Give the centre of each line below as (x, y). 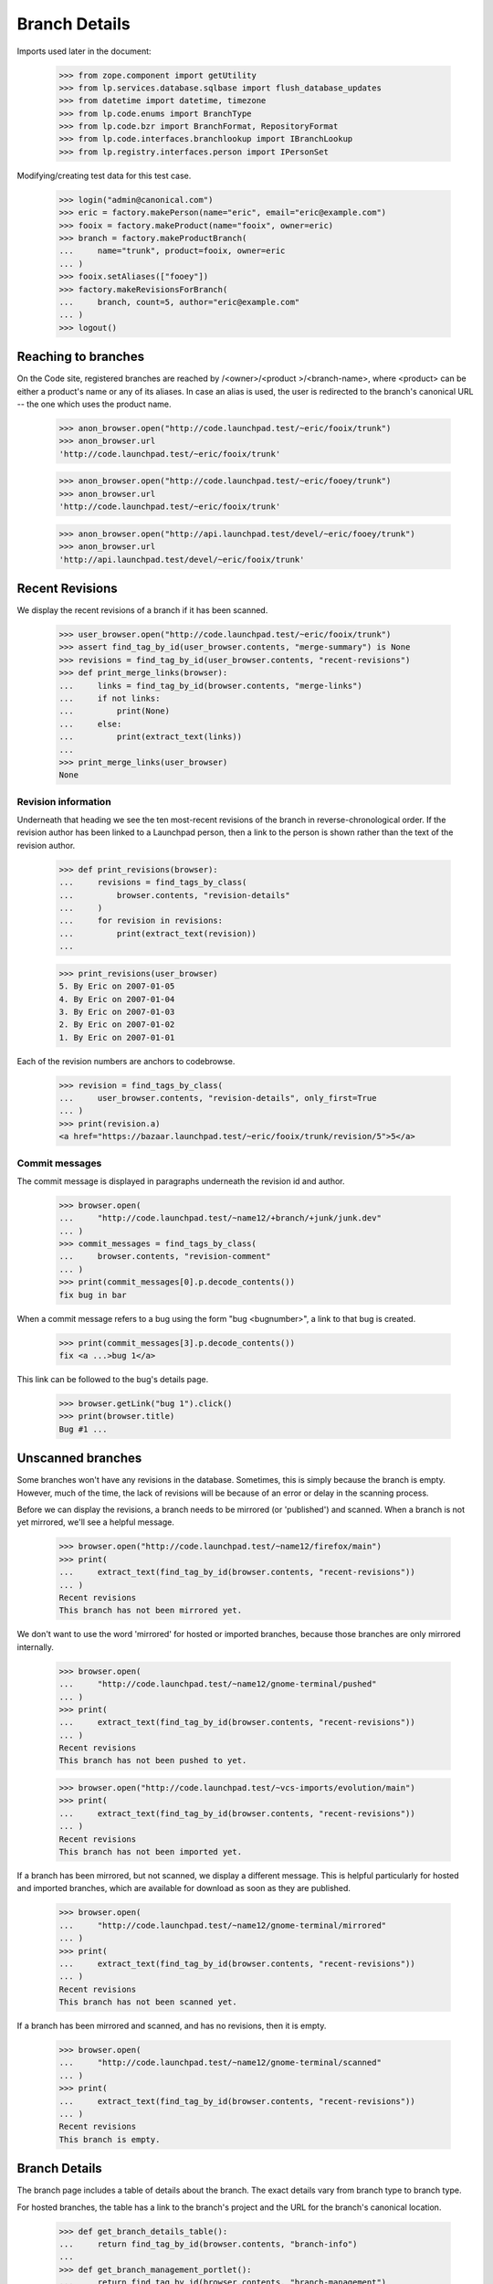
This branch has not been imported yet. (150, 1851)
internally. (36, 1647)
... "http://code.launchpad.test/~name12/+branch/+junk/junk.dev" (220, 1218)
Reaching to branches (81, 357)
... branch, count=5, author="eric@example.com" (179, 302)
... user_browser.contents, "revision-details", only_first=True (218, 1098)
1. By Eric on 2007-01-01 (117, 1037)
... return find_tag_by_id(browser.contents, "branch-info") (208, 2244)
